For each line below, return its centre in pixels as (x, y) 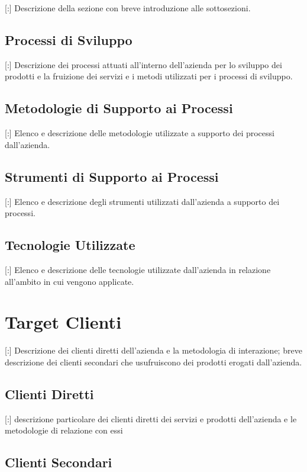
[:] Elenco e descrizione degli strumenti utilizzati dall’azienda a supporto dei (142, 201)
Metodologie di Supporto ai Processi (119, 108)
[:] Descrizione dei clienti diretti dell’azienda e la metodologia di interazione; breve (153, 350)
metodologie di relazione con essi (64, 430)
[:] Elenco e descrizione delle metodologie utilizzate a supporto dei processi (140, 133)
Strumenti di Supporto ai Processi (112, 176)
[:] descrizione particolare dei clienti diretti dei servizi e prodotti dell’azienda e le (151, 418)
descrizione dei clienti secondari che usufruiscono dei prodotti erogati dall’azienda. (153, 362)
